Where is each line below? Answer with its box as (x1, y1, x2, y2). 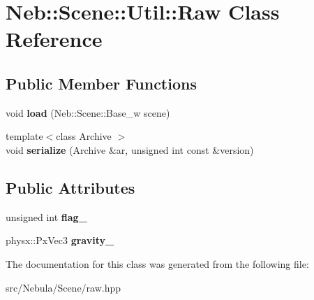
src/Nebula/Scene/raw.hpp (6, 280, 121, 294)
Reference (6, 24, 103, 53)
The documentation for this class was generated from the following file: (6, 256, 309, 271)
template (6, 129, 43, 143)
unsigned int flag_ (6, 209, 87, 224)
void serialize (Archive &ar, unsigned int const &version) (6, 142, 254, 157)
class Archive (56, 129, 112, 143)
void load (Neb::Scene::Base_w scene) (6, 105, 170, 120)
